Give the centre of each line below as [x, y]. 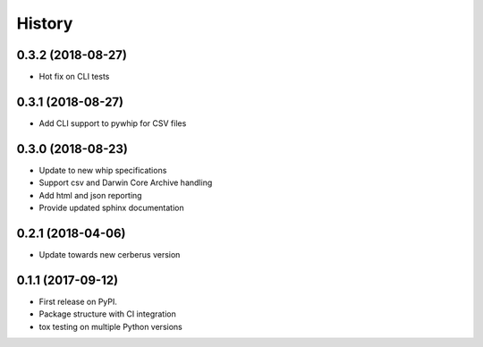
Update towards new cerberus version [110, 254]
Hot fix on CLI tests [74, 77]
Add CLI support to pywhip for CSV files [113, 123]
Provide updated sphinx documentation [111, 208]
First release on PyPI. [78, 301]
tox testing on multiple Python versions [110, 326]
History [45, 23]
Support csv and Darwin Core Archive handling [126, 182]
